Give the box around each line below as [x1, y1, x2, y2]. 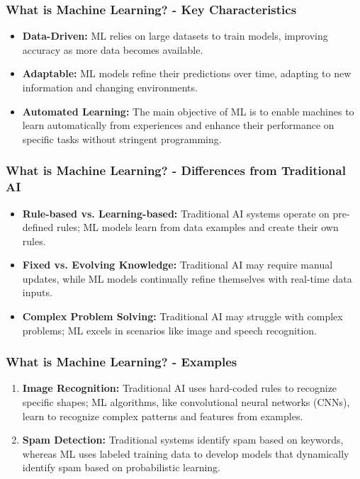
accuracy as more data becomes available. [22, 42, 203, 57]
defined [22, 220, 54, 235]
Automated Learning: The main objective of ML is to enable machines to [22, 103, 354, 118]
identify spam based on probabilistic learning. [22, 460, 220, 475]
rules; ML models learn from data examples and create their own [57, 220, 339, 235]
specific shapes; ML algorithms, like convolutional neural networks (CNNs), [22, 395, 350, 410]
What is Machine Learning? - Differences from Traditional [6, 162, 346, 179]
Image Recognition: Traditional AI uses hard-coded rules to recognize [22, 381, 337, 395]
